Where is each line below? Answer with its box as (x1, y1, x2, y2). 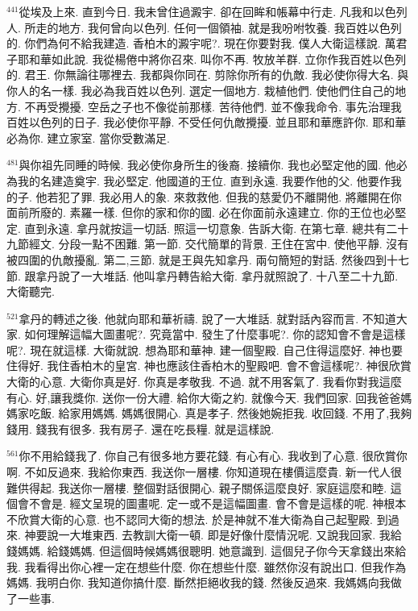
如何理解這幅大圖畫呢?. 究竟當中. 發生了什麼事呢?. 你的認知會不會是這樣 (24, 326, 406, 343)
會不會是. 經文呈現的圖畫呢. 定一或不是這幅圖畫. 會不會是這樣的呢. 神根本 (17, 495, 407, 512)
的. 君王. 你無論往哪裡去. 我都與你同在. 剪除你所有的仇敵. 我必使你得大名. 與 (6, 66, 409, 83)
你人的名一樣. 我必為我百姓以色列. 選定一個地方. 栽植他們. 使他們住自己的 (6, 81, 395, 98)
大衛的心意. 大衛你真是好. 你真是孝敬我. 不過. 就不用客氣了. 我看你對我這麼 (6, 373, 402, 390)
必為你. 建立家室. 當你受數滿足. (6, 129, 170, 146)
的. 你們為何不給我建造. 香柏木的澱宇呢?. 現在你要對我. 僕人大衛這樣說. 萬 (6, 35, 396, 52)
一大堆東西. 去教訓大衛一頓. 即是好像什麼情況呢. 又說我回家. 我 (58, 526, 391, 543)
